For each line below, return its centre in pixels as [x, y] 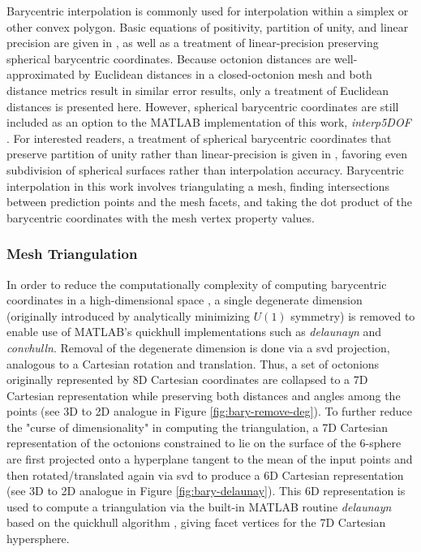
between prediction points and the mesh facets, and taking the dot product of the [210, 202]
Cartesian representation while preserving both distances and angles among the [204, 395]
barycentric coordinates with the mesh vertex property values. [161, 217]
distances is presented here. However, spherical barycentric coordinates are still [203, 106]
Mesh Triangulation [72, 254]
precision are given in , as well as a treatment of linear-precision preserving [193, 43]
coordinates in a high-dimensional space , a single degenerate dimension [185, 300]
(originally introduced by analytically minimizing [128, 315]
